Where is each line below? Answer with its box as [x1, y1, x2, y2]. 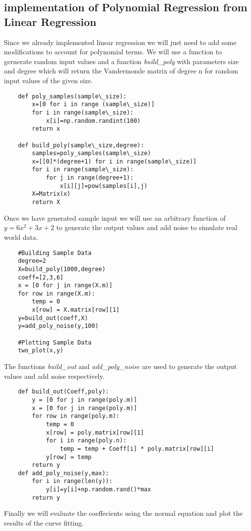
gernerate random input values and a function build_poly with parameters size [4, 56, 239, 66]
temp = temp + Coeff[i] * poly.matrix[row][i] [60, 445, 214, 452]
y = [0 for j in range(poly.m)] [32, 396, 137, 403]
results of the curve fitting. [4, 518, 84, 528]
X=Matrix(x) [32, 190, 71, 198]
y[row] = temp [46, 453, 91, 461]
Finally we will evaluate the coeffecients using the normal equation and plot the [4, 508, 243, 518]
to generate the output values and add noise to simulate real [56, 222, 237, 232]
